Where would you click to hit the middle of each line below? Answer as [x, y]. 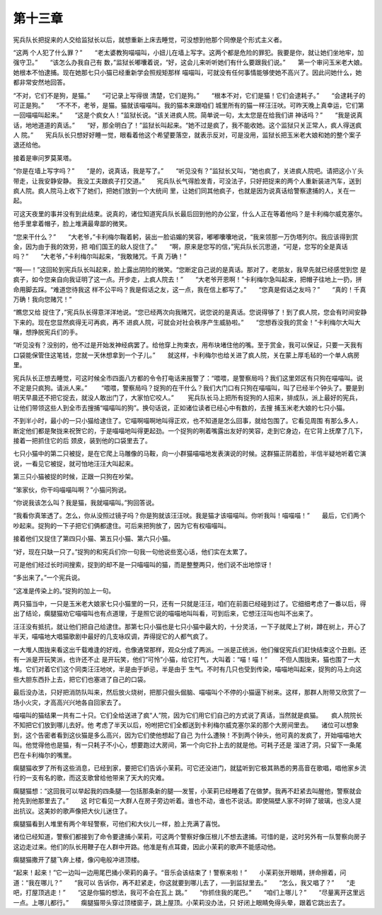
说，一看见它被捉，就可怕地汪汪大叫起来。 [75, 464]
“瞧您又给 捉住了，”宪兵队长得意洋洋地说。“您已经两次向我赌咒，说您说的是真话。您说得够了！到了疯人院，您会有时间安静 [190, 313]
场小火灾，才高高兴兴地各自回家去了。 [69, 702]
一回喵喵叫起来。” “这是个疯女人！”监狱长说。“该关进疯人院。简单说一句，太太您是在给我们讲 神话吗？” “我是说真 [188, 115]
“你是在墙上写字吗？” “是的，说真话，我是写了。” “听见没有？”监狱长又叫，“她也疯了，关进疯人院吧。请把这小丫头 [189, 171]
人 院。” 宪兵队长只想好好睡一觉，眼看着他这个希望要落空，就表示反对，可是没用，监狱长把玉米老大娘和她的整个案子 [187, 135]
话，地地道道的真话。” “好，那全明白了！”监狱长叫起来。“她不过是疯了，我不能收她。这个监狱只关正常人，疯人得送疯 [187, 125]
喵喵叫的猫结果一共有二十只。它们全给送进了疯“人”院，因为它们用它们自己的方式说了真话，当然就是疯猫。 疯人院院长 [188, 715]
